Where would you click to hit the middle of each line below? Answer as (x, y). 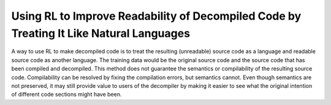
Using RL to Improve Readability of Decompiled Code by (156, 16)
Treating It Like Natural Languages (101, 33)
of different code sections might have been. (67, 95)
